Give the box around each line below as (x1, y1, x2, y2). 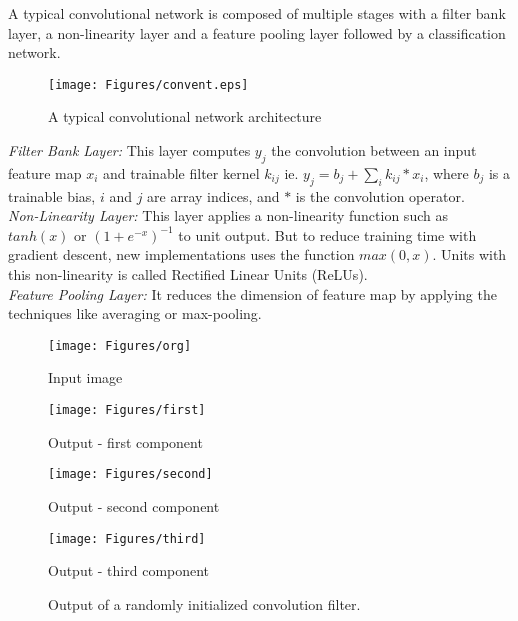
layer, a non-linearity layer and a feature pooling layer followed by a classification (8, 22, 506, 43)
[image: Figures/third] (48, 531, 206, 546)
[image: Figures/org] (48, 338, 192, 353)
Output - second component (48, 495, 220, 516)
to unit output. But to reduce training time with (178, 224, 477, 245)
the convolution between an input (271, 140, 477, 161)
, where (424, 162, 469, 183)
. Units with (432, 244, 507, 265)
